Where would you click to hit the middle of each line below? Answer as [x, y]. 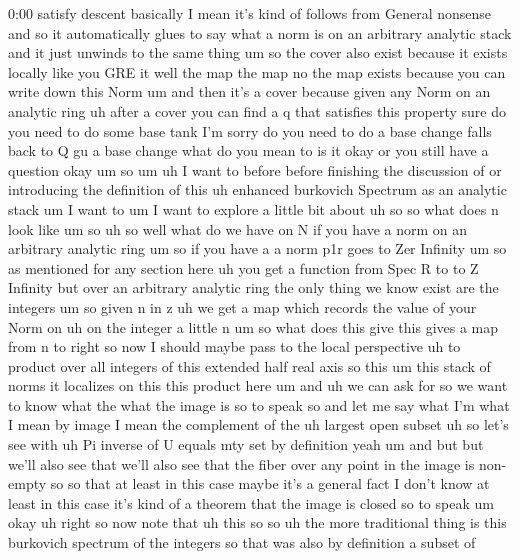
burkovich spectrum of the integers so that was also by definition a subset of [242, 542]
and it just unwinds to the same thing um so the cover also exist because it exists [258, 52]
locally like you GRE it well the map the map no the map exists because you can [257, 71]
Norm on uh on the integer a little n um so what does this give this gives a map [253, 326]
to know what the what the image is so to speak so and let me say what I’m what [259, 404]
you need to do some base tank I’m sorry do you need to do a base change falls [250, 130]
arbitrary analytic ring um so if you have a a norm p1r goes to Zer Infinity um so [257, 248]
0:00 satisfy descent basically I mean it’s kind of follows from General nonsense [249, 13]
